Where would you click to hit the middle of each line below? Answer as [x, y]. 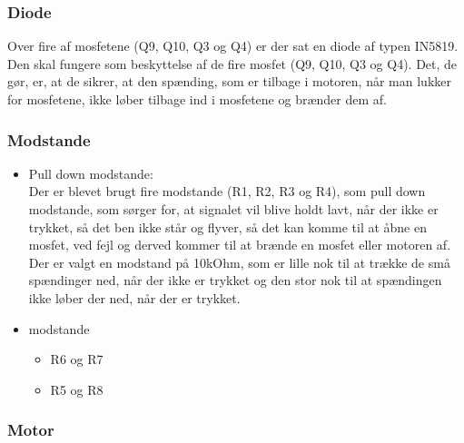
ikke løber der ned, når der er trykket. [134, 297]
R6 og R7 [77, 359]
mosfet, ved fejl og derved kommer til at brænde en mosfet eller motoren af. [240, 245]
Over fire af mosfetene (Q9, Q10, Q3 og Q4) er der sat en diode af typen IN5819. [233, 46]
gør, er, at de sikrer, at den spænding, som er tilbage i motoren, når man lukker [229, 81]
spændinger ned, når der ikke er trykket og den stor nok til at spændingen [235, 280]
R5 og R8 [77, 389]
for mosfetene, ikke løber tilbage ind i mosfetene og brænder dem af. [197, 99]
